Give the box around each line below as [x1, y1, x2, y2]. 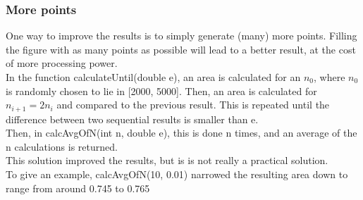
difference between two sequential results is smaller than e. [6, 111, 259, 126]
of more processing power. [6, 56, 118, 70]
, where [314, 70, 345, 84]
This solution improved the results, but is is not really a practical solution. [6, 153, 328, 168]
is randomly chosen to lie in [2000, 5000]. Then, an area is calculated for [6, 83, 317, 98]
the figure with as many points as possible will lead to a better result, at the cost [6, 42, 356, 56]
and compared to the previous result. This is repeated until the [56, 97, 330, 112]
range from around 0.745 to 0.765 [6, 180, 150, 195]
